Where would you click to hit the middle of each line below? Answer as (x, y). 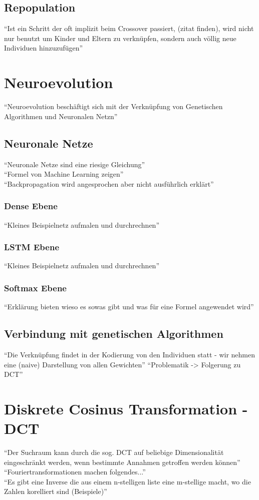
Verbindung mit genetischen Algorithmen (114, 334)
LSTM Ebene (32, 247)
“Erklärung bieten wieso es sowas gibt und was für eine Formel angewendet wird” (129, 307)
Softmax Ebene (35, 288)
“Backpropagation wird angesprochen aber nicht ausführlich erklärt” (109, 183)
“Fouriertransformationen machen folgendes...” (75, 472)
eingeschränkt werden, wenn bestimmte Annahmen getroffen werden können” (122, 462)
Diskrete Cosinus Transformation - (126, 408)
